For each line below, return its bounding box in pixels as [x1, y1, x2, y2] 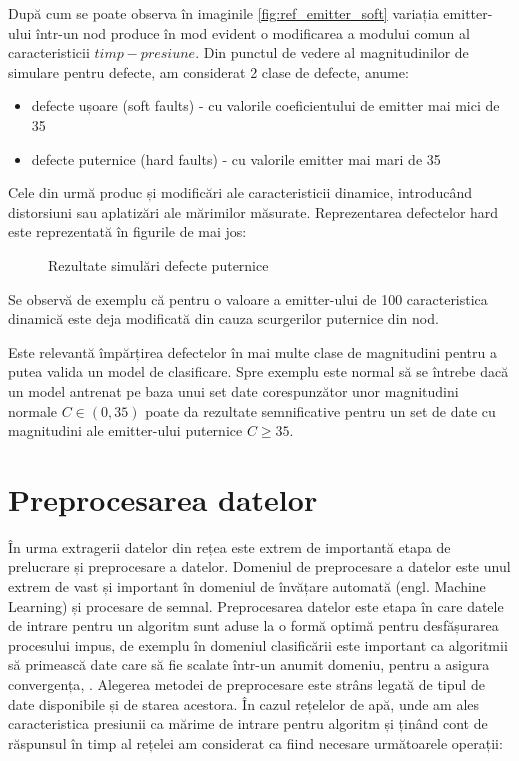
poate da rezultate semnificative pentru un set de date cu [145, 400, 496, 421]
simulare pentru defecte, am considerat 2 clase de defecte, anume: [8, 61, 409, 82]
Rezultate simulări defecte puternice [48, 254, 269, 275]
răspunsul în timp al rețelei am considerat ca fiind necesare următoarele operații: [8, 732, 503, 753]
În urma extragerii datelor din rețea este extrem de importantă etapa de [8, 536, 451, 557]
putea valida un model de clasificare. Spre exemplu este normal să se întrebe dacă [8, 361, 509, 382]
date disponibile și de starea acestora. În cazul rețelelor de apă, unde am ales [8, 693, 480, 714]
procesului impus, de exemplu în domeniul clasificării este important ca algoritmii [8, 634, 508, 655]
